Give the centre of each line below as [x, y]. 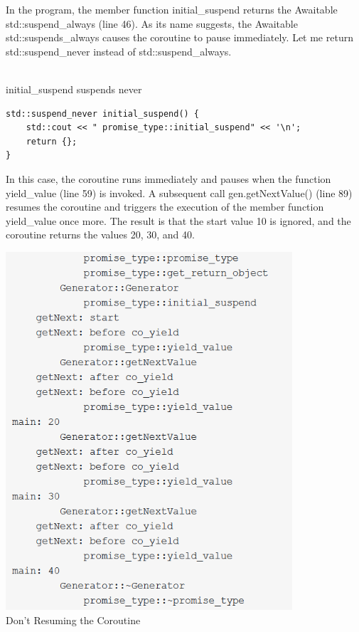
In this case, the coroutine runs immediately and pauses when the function [168, 178]
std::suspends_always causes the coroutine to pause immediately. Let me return [179, 37]
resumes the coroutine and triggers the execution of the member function [165, 207]
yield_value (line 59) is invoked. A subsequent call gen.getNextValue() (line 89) [179, 193]
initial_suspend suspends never [74, 89]
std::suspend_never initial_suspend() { [103, 114]
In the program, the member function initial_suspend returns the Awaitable [172, 9]
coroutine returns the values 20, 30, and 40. [100, 235]
